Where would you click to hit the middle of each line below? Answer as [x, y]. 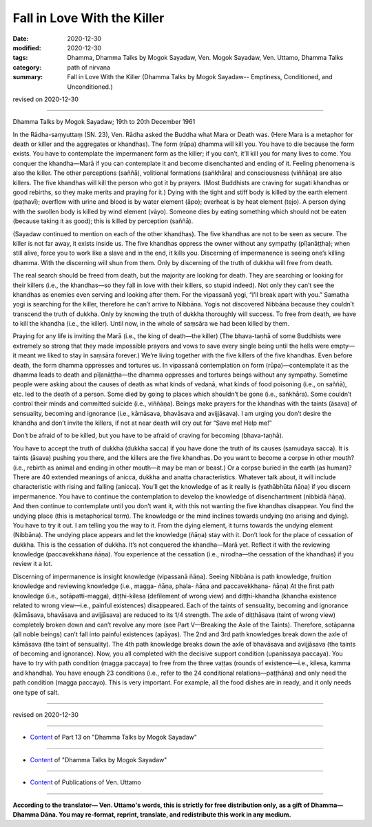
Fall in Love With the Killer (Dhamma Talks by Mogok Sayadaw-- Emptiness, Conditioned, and [200, 77]
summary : [28, 77]
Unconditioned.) [90, 87]
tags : [20, 58]
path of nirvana [89, 67]
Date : [21, 39]
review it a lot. [33, 564]
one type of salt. [36, 692]
